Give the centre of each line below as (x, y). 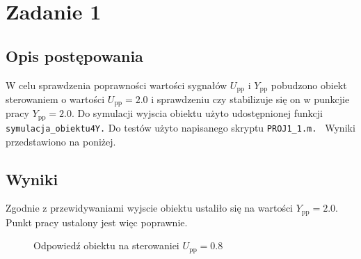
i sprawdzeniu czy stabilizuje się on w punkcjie (250, 99)
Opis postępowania (74, 55)
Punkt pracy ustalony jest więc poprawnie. (97, 222)
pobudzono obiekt (309, 85)
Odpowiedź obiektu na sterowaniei (106, 245)
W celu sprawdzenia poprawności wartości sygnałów (117, 85)
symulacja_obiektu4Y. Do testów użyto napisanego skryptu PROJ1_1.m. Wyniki (180, 127)
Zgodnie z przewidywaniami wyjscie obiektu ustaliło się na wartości (150, 208)
